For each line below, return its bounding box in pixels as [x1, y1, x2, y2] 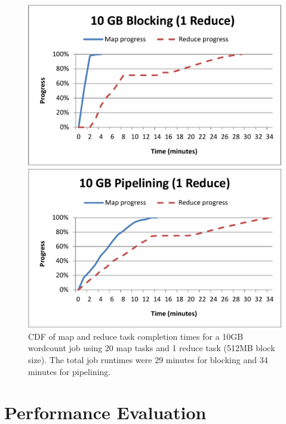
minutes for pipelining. [28, 365, 111, 377]
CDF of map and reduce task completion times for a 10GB [28, 330, 244, 342]
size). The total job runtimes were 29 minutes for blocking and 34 [28, 354, 268, 365]
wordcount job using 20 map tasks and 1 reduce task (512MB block [28, 342, 275, 354]
